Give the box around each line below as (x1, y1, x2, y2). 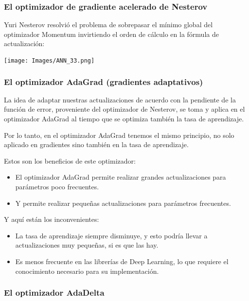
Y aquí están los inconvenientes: (4, 214, 99, 224)
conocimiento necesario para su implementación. (15, 266, 159, 276)
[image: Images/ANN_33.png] (4, 57, 95, 64)
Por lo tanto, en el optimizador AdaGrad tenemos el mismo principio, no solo (4, 130, 234, 140)
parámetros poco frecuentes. (15, 182, 99, 192)
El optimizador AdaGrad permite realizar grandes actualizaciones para (15, 172, 226, 182)
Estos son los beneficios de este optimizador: (4, 155, 136, 166)
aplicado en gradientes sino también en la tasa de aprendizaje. (4, 139, 189, 150)
